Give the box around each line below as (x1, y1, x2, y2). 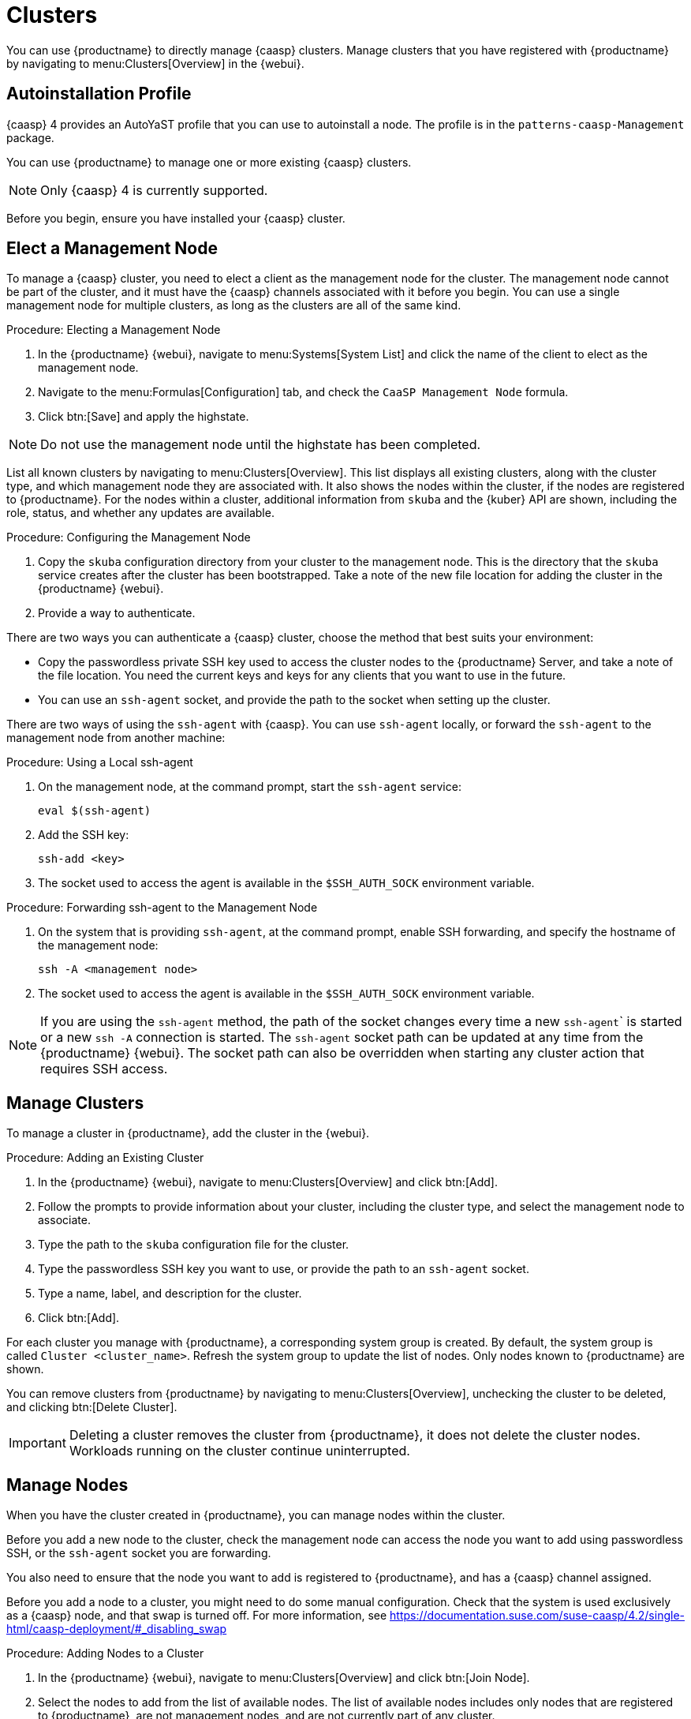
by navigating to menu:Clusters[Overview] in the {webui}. (6, 56, 304, 70)
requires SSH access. (40, 1061, 168, 1077)
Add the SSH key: (38, 828, 129, 842)
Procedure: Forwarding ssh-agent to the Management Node (6, 901, 318, 915)
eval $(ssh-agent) (38, 804, 151, 818)
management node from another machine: (6, 731, 226, 745)
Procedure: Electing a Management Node (6, 323, 221, 337)
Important (9, 1435, 66, 1451)
